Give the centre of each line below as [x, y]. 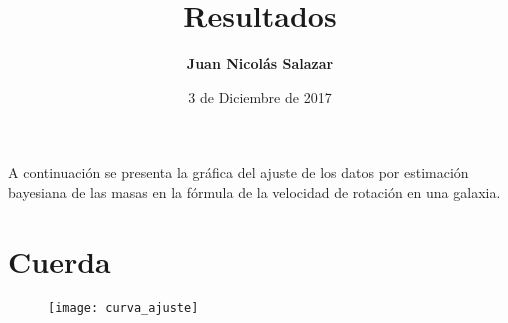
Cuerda [59, 260]
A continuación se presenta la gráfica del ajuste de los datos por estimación [238, 172]
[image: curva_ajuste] [123, 307]
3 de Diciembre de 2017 [260, 96]
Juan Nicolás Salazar [260, 63]
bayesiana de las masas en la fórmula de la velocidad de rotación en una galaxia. [254, 191]
